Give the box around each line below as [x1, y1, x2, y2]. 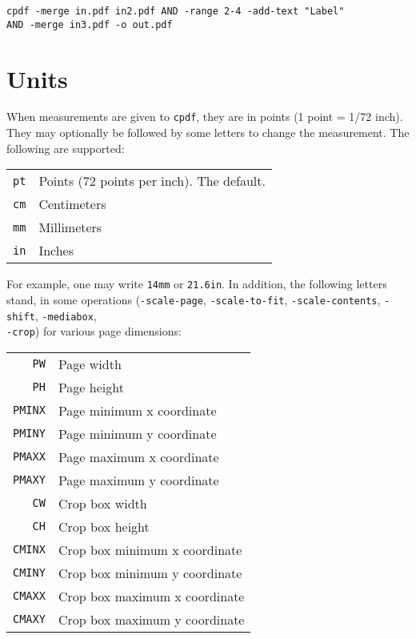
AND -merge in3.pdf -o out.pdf [6, 18, 173, 30]
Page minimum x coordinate [58, 400, 217, 420]
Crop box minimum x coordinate [58, 540, 242, 559]
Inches [38, 241, 74, 260]
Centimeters [38, 195, 106, 214]
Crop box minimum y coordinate [58, 563, 242, 582]
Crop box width [58, 493, 147, 512]
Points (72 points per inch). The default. [38, 171, 266, 191]
